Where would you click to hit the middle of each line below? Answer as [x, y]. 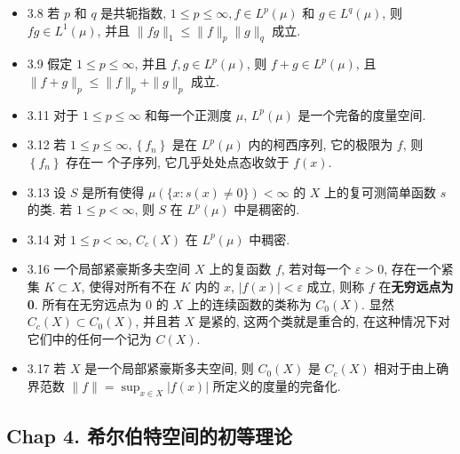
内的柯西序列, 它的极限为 [321, 144]
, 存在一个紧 [419, 269]
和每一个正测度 [189, 114]
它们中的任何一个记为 [89, 338]
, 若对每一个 [316, 269]
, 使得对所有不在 [129, 286]
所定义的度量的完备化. [277, 385]
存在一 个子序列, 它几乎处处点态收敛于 [178, 161]
